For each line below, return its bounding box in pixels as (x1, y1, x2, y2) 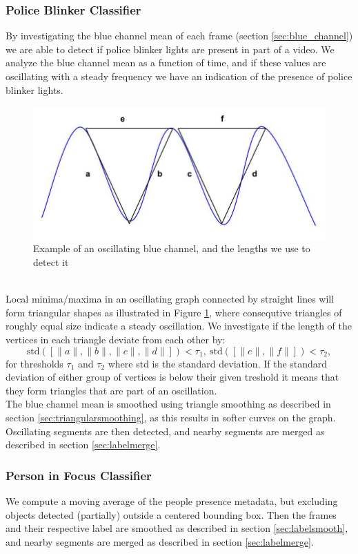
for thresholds (6, 356, 63, 370)
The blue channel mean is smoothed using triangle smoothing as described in (6, 397, 331, 411)
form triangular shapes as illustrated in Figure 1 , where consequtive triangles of (6, 305, 342, 319)
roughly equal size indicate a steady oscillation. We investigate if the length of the (6, 318, 352, 333)
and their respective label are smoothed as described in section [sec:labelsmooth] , (6, 521, 348, 535)
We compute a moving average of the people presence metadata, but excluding (6, 493, 338, 508)
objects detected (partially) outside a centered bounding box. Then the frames (6, 507, 337, 522)
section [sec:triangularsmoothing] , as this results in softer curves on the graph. (6, 410, 336, 424)
